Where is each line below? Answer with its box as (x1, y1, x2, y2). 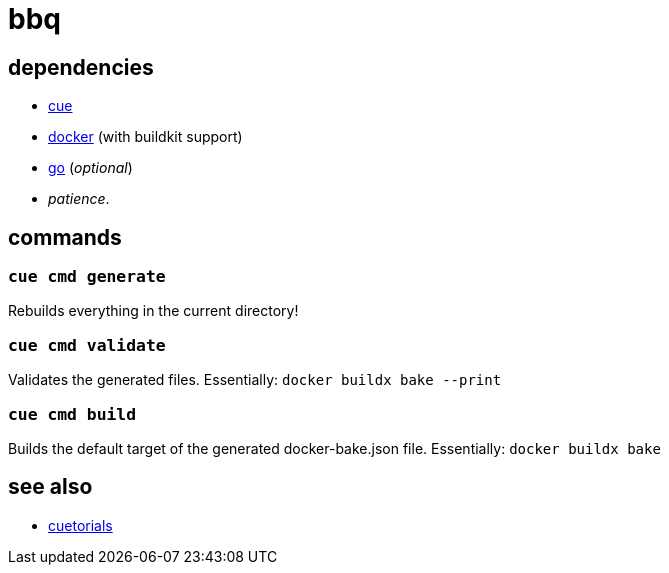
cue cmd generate (8, 267, 166, 287)
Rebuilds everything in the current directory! (8, 302, 299, 320)
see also (8, 474, 93, 500)
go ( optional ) (48, 159, 133, 177)
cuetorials (48, 516, 113, 534)
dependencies (8, 54, 154, 80)
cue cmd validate (8, 335, 166, 355)
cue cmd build (8, 404, 137, 424)
